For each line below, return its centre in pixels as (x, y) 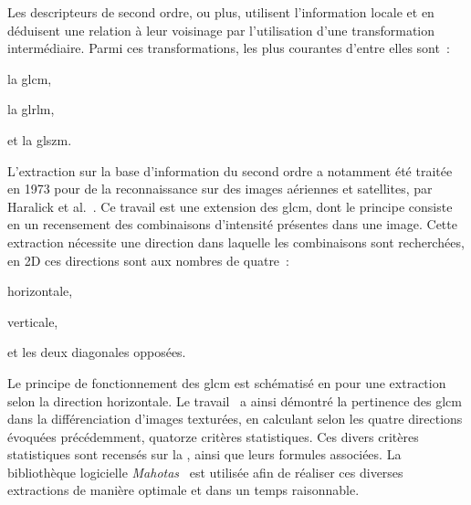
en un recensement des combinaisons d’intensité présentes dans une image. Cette (232, 224)
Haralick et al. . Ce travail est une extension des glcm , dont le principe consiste (230, 206)
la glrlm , (31, 109)
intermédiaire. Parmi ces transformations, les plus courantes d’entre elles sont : (229, 48)
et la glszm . (40, 139)
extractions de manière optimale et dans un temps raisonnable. (183, 490)
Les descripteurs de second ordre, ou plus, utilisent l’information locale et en (221, 12)
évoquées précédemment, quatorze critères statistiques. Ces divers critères (213, 436)
